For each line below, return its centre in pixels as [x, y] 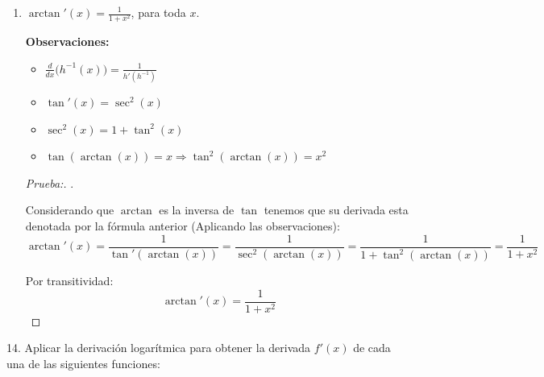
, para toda [158, 12]
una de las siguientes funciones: [83, 363]
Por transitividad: [69, 281]
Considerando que [70, 210]
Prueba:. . [50, 182]
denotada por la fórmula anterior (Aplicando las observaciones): [183, 226]
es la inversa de [197, 210]
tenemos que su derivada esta [336, 210]
